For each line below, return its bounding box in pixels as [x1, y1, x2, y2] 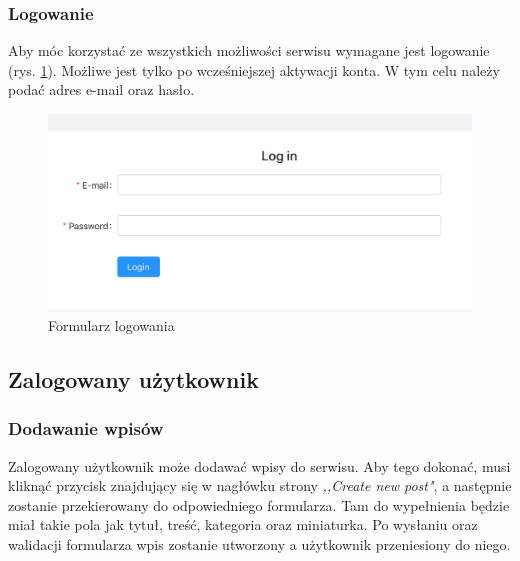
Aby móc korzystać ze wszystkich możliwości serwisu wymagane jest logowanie [8, 40, 490, 61]
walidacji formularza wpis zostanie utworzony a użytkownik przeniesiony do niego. [8, 534, 511, 555]
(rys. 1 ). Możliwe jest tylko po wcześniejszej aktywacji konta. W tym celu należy [8, 59, 500, 80]
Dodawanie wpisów [8, 416, 164, 441]
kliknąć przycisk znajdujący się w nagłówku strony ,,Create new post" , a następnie [8, 475, 512, 496]
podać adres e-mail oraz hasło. [8, 79, 195, 100]
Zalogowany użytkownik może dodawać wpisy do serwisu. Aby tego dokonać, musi [8, 455, 511, 476]
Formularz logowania [48, 315, 175, 336]
